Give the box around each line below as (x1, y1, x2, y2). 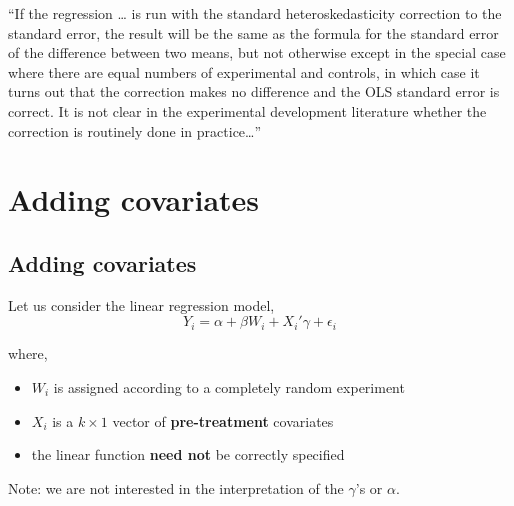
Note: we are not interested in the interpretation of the (8, 477, 344, 498)
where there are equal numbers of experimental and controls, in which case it (8, 61, 480, 82)
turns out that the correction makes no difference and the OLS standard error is (8, 81, 500, 102)
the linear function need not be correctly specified (31, 444, 345, 465)
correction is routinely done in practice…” (8, 120, 262, 141)
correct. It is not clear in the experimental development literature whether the (8, 100, 487, 121)
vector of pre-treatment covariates (112, 410, 334, 431)
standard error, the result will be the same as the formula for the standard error (8, 22, 499, 43)
